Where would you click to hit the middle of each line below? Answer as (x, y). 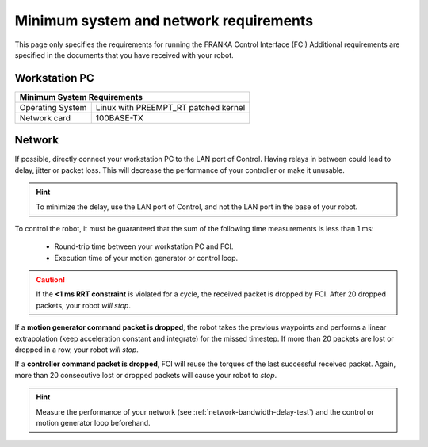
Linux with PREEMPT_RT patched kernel (170, 107)
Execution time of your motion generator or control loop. (146, 258)
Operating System (53, 107)
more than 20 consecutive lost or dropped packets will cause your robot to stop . (146, 375)
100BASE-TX (120, 117)
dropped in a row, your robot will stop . (76, 350)
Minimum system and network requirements (164, 21)
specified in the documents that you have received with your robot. (124, 55)
